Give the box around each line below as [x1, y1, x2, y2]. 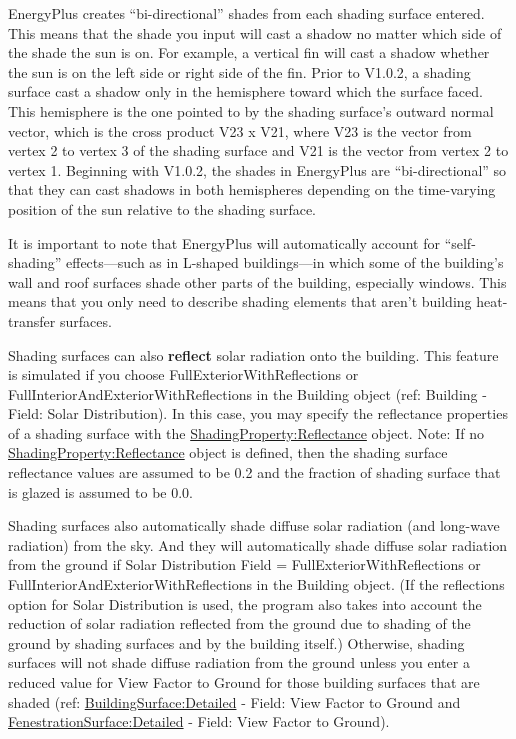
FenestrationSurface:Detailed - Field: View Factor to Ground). [8, 711, 390, 732]
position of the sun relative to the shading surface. [8, 198, 317, 219]
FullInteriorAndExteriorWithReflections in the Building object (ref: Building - [8, 383, 487, 404]
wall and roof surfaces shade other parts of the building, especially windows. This [8, 271, 507, 292]
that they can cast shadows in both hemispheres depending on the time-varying [8, 179, 496, 200]
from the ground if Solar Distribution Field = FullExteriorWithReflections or [8, 554, 481, 575]
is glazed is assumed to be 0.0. [8, 481, 193, 502]
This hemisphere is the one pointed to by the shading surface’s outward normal [8, 100, 494, 121]
